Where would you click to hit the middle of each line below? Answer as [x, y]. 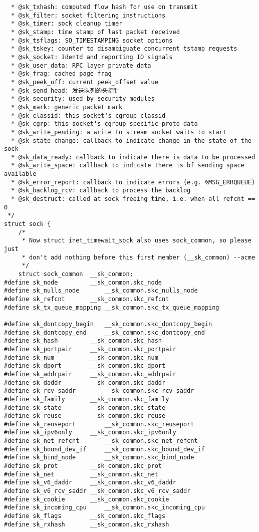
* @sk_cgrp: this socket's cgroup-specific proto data [104, 124]
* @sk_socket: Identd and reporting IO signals [92, 57]
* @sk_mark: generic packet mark [67, 107]
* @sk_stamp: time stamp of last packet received [95, 32]
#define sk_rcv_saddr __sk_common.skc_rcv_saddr [99, 391]
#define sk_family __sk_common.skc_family [87, 399]
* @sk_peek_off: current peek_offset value [85, 82]
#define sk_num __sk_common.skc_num [81, 357]
